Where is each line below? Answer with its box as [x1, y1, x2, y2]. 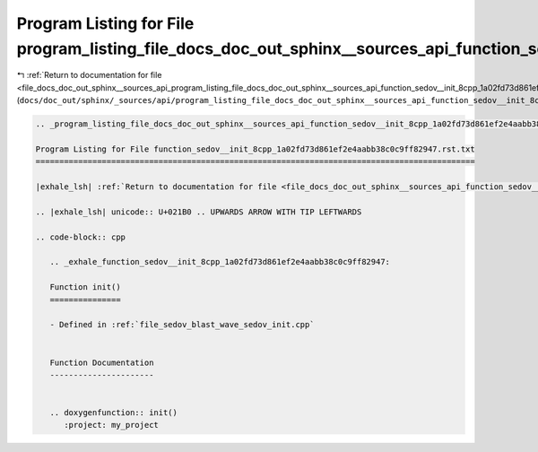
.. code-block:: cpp [35, 231, 126, 242]
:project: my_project [64, 420, 159, 430]
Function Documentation [49, 357, 154, 368]
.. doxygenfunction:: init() [49, 408, 178, 418]
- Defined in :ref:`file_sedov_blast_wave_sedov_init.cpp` [49, 319, 315, 330]
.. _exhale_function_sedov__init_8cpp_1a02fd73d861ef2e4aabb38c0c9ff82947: [49, 256, 390, 267]
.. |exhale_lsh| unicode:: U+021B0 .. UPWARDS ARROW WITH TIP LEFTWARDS [35, 206, 362, 217]
